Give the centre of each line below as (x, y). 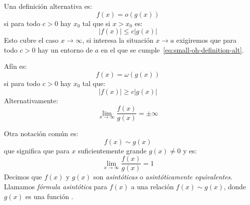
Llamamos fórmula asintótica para (56, 187)
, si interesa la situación (118, 40)
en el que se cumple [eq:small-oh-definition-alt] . (172, 49)
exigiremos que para (206, 40)
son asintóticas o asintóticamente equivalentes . (163, 177)
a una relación (152, 187)
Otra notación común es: (41, 133)
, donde (235, 187)
